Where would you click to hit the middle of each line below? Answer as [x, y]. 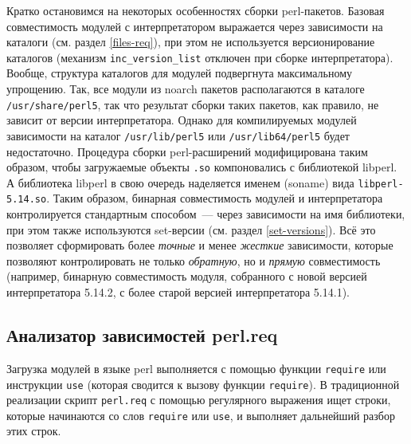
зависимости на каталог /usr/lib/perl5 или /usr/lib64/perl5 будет [178, 135]
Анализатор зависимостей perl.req [142, 335]
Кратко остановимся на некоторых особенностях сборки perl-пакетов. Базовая [196, 10]
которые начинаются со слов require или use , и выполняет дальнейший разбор [201, 415]
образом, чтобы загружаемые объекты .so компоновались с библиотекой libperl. [202, 167]
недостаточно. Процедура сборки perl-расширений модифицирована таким [187, 151]
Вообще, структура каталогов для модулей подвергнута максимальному [180, 73]
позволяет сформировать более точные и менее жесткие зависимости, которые [200, 245]
